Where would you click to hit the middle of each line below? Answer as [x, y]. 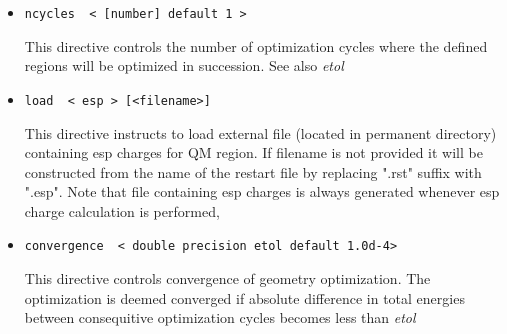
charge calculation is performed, [122, 210]
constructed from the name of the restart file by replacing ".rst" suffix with [253, 171]
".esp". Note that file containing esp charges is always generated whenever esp [262, 191]
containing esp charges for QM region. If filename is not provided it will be [253, 152]
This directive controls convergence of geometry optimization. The [227, 278]
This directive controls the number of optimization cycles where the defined [256, 45]
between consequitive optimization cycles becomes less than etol [220, 317]
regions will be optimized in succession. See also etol [184, 65]
